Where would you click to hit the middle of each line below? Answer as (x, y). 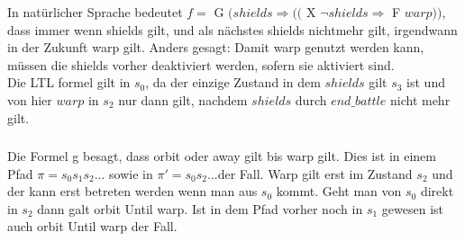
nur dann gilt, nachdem (183, 99)
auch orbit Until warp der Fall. (92, 226)
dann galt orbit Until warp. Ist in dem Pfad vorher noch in (200, 208)
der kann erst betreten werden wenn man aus (132, 191)
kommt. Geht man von (339, 191)
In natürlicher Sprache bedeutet (95, 12)
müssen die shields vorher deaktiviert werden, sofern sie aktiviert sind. (201, 64)
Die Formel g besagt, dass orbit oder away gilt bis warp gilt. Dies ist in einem (222, 156)
